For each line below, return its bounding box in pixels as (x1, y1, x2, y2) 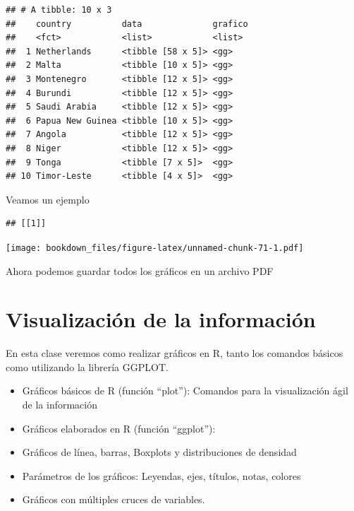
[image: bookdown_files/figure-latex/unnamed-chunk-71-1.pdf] (6, 242, 304, 253)
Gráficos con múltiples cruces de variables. (22, 492, 205, 507)
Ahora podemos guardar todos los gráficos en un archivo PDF (6, 263, 274, 278)
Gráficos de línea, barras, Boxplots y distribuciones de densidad (22, 445, 297, 459)
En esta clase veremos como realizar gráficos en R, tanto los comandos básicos (6, 346, 343, 360)
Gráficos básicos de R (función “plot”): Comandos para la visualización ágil (22, 383, 348, 398)
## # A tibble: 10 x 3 (6, 5, 112, 15)
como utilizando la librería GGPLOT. (6, 359, 169, 374)
